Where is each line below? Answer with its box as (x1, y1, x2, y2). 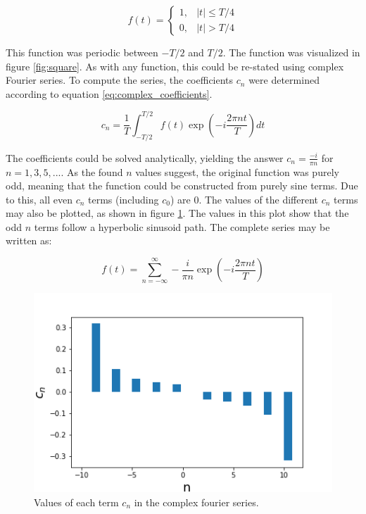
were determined (248, 73, 320, 87)
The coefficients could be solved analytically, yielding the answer (6, 150, 284, 165)
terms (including (88, 192, 159, 206)
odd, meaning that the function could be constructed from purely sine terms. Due (6, 178, 358, 193)
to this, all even (6, 192, 72, 206)
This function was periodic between (6, 45, 158, 59)
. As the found (61, 164, 123, 179)
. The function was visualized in (222, 45, 360, 59)
